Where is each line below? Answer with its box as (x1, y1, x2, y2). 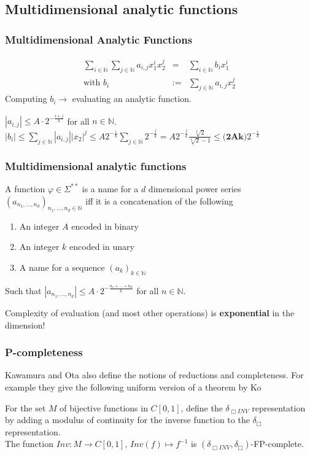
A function (5, 182, 45, 195)
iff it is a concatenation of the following (85, 194, 233, 207)
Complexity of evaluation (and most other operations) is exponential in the (5, 306, 295, 319)
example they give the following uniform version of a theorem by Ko (5, 380, 262, 393)
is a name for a (82, 182, 139, 195)
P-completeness (5, 344, 83, 360)
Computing (5, 92, 47, 105)
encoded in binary (71, 219, 139, 232)
